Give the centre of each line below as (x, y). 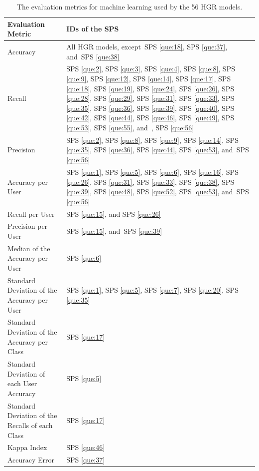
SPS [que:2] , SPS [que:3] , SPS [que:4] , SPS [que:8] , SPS (151, 69)
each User (22, 383)
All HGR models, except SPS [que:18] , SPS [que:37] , (147, 47)
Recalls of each (30, 425)
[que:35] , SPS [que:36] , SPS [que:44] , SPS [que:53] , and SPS (158, 150)
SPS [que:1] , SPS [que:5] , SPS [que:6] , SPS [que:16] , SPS (152, 172)
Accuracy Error (31, 460)
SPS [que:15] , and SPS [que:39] (114, 231)
